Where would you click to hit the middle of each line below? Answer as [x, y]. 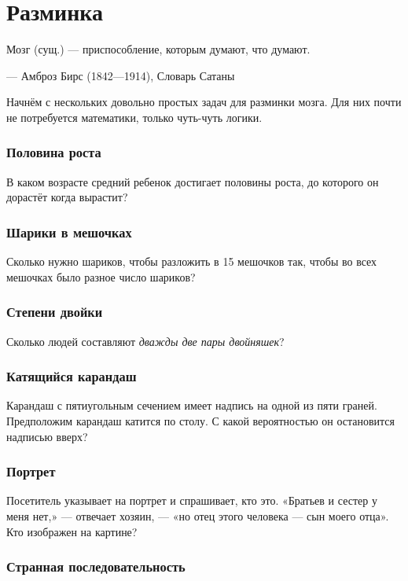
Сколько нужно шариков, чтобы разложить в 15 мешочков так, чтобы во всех [192, 261]
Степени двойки [55, 312]
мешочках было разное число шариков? [101, 276]
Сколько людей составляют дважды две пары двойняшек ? [145, 341]
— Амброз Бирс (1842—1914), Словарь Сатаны [121, 75]
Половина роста [54, 152]
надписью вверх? [47, 436]
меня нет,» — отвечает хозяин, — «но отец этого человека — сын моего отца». [198, 515]
